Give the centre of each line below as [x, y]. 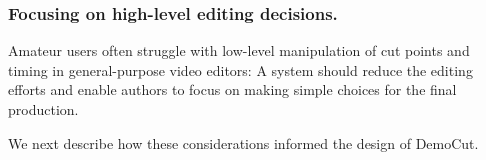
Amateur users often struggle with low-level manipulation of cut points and [239, 50]
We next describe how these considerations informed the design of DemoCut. [243, 142]
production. [43, 109]
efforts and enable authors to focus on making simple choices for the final [232, 89]
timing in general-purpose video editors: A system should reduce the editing [240, 69]
